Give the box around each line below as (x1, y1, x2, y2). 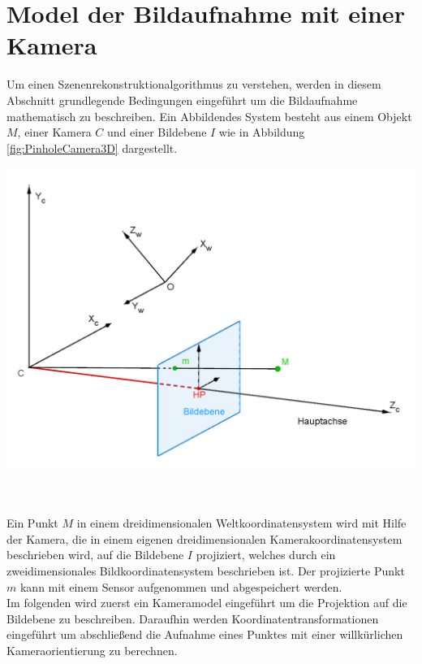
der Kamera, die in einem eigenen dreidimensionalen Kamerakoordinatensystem (6, 530, 403, 547)
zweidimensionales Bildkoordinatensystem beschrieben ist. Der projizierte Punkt (6, 562, 405, 579)
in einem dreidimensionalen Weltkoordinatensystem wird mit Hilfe (76, 514, 407, 532)
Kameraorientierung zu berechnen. (6, 641, 178, 658)
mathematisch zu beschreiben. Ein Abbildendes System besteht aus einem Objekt (6, 107, 412, 124)
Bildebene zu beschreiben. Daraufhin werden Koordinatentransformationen (6, 610, 379, 627)
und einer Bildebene (107, 124, 207, 141)
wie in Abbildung (218, 124, 305, 141)
